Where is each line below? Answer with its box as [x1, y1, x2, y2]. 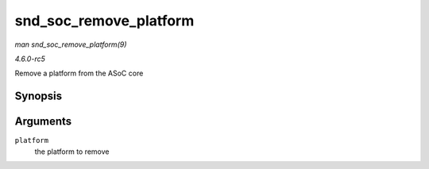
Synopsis [14, 90, 63, 103]
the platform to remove [34, 147, 110, 156]
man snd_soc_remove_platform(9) [14, 40, 127, 49]
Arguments [14, 115, 72, 129]
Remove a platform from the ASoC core [14, 68, 144, 79]
